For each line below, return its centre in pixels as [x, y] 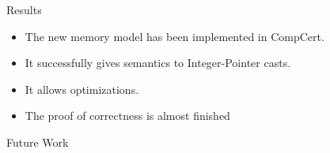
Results [24, 9]
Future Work [38, 142]
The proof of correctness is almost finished [127, 116]
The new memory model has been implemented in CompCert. [174, 36]
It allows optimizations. [82, 89]
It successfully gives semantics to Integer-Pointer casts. [158, 63]
